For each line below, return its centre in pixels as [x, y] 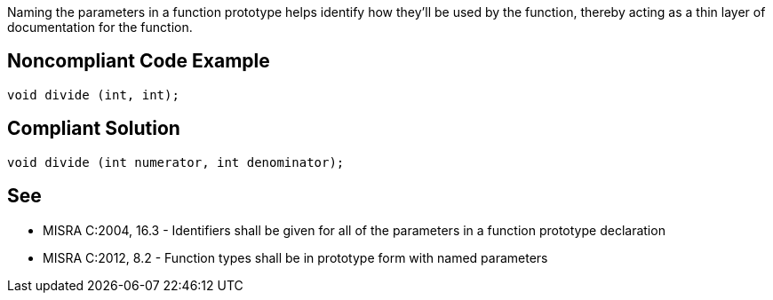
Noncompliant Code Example [139, 61]
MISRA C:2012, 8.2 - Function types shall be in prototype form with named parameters [295, 257]
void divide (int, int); [93, 95]
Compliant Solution [94, 129]
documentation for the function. [100, 27]
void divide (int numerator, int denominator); [176, 162]
